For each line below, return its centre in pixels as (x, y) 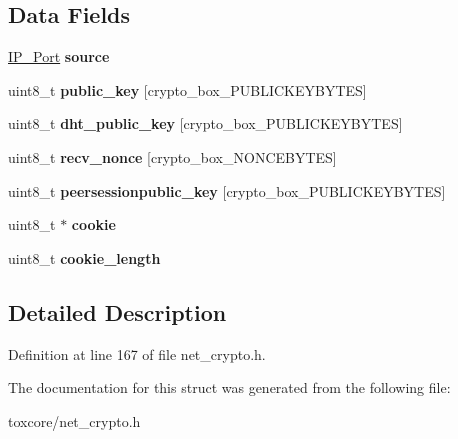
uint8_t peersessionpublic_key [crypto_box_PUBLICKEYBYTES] (227, 190)
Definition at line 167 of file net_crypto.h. (137, 353)
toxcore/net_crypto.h (74, 420)
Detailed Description (117, 311)
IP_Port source (59, 56)
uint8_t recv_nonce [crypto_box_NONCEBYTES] (172, 156)
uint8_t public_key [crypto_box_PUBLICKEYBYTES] (187, 89)
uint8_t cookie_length (84, 257)
